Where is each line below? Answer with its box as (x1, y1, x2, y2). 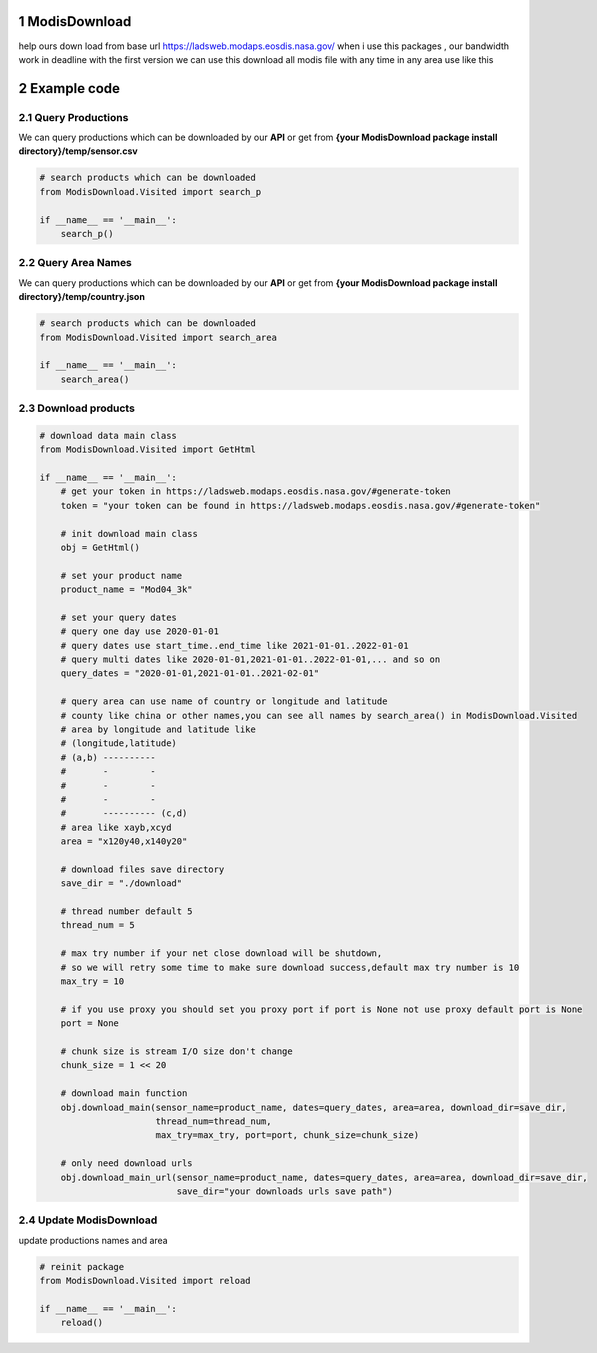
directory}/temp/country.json (18, 291, 145, 303)
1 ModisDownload (18, 13, 132, 30)
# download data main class (39, 430, 177, 441)
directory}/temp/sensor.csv (18, 145, 139, 157)
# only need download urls (60, 1158, 194, 1169)
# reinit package (39, 1261, 125, 1272)
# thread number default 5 (60, 906, 194, 917)
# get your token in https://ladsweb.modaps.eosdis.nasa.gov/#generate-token (60, 486, 452, 497)
